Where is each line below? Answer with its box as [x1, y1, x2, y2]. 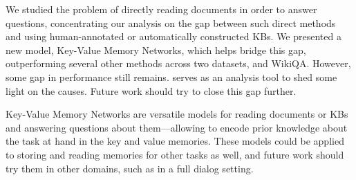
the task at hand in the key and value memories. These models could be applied [6, 134, 344, 148]
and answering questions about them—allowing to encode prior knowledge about [6, 120, 348, 134]
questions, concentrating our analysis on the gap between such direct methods [6, 15, 336, 30]
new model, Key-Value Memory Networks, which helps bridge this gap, [6, 42, 306, 57]
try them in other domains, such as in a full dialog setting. [6, 161, 254, 175]
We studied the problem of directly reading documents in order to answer [6, 2, 317, 16]
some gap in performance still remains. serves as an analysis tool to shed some [6, 69, 337, 84]
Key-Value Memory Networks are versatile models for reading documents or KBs [6, 107, 348, 121]
